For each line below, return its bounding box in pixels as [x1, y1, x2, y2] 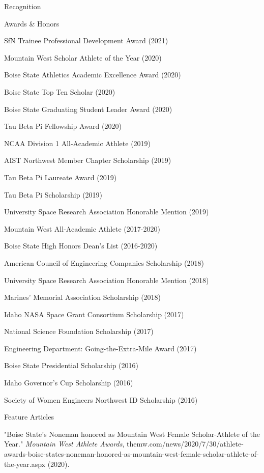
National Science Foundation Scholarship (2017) [4, 326, 154, 337]
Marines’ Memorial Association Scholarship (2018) [4, 292, 161, 302]
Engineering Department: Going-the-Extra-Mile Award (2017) [4, 343, 197, 353]
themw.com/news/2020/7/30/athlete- [127, 438, 244, 449]
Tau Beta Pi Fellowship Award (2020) [4, 121, 122, 131]
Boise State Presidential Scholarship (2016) [4, 360, 138, 371]
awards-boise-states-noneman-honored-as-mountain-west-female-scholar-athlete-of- [4, 449, 259, 459]
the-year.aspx [4, 458, 46, 469]
